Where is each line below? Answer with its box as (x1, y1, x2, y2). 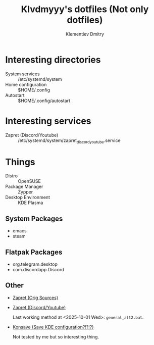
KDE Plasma (18, 200, 43, 206)
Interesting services (5, 115, 92, 127)
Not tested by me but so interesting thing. (12, 333, 99, 339)
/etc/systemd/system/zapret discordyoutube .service (18, 137, 121, 144)
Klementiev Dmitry (65, 31, 105, 37)
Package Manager (5, 183, 43, 190)
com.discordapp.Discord (12, 266, 64, 272)
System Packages (5, 214, 63, 223)
